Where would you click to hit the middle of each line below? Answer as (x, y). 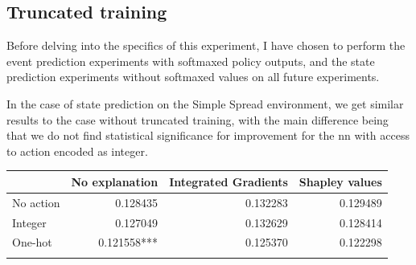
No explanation (115, 181)
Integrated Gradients (229, 181)
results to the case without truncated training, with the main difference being (198, 119)
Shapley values (340, 181)
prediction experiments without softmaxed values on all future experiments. (193, 77)
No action (36, 202)
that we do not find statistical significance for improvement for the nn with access (208, 135)
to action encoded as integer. (77, 151)
